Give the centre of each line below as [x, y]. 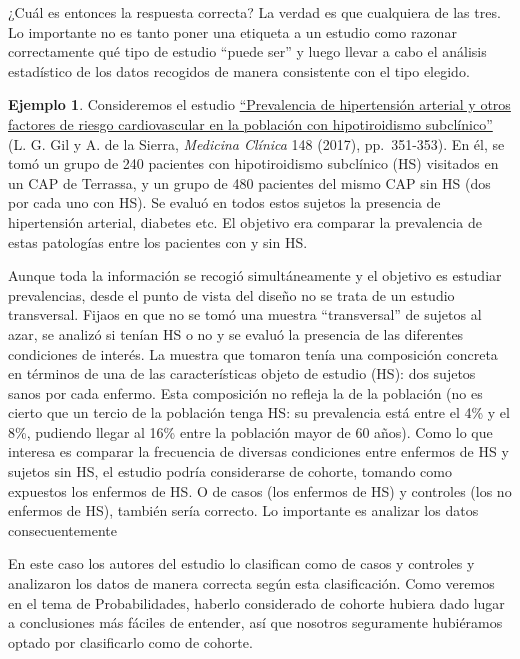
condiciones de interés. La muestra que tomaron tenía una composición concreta [253, 353]
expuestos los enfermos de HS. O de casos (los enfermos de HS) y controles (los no [260, 490]
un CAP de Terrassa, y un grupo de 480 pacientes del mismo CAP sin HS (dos [249, 182]
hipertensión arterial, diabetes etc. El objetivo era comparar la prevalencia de [245, 221]
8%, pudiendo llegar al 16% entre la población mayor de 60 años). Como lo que [250, 431]
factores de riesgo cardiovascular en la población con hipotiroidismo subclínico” [250, 123]
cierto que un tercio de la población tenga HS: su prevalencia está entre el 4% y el [259, 412]
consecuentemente [62, 529]
